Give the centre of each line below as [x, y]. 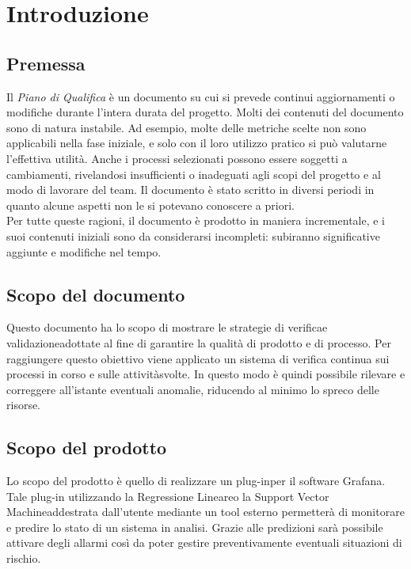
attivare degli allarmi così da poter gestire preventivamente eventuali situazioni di [204, 542]
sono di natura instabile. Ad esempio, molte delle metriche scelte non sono [186, 127]
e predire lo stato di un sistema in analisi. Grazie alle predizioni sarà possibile [195, 527]
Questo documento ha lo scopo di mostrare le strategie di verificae [167, 327]
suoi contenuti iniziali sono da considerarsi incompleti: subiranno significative [193, 235]
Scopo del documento [96, 294]
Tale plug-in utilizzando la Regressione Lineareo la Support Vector [168, 496]
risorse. [24, 405]
